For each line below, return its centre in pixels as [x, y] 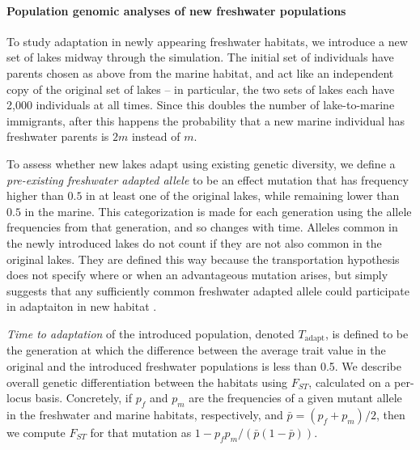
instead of [156, 136]
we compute [36, 432]
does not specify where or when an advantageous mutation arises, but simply [197, 275]
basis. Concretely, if [84, 398]
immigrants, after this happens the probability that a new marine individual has [206, 120]
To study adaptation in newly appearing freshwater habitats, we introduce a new [207, 41]
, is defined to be [367, 333]
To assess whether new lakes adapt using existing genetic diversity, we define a [201, 163]
